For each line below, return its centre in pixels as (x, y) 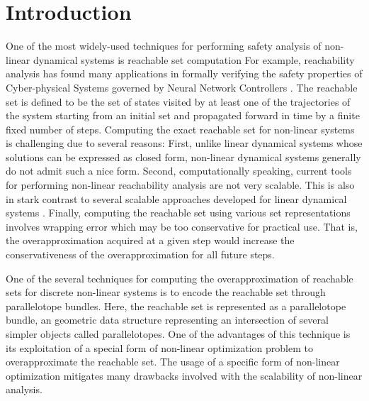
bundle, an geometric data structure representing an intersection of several (167, 320)
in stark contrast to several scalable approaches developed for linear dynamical (176, 198)
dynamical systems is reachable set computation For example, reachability (194, 59)
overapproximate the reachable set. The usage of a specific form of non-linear (173, 362)
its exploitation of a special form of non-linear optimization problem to (159, 347)
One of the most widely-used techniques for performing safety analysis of (164, 46)
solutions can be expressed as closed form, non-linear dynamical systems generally (183, 156)
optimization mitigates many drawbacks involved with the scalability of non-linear (184, 375)
